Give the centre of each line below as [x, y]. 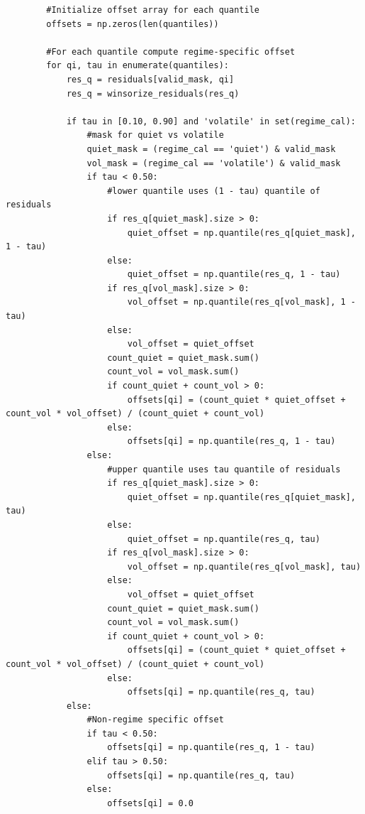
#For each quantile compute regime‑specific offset [171, 51]
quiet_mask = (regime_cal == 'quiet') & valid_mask [211, 149]
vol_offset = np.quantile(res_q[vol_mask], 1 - [241, 302]
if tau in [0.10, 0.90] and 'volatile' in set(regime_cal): [211, 121]
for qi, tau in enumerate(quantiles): [137, 66]
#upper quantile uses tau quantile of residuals [224, 469]
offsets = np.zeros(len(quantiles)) [133, 24]
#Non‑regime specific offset [155, 720]
